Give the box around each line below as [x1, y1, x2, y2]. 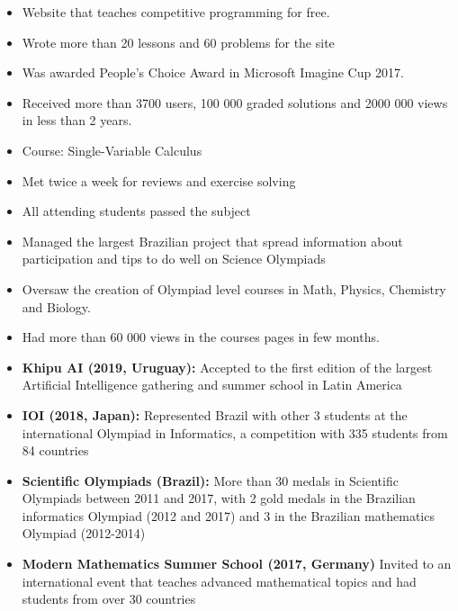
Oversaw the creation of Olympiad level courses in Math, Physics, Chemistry [22, 279, 446, 298]
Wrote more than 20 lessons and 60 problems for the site [22, 32, 335, 51]
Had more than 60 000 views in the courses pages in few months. [22, 328, 380, 346]
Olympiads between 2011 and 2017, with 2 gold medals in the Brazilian [22, 489, 416, 508]
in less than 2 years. [22, 111, 132, 130]
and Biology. [22, 297, 91, 316]
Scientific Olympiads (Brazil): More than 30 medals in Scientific [22, 471, 399, 490]
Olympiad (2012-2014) [22, 524, 146, 543]
